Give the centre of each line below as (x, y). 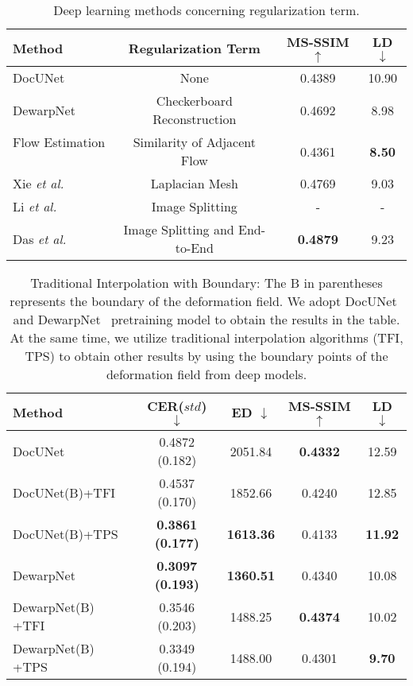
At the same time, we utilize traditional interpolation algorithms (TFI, (206, 337)
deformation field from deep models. (206, 374)
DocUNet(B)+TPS (66, 533)
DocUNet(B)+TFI (64, 492)
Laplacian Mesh (194, 183)
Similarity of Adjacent (194, 142)
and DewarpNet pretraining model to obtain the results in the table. (206, 319)
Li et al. (35, 206)
